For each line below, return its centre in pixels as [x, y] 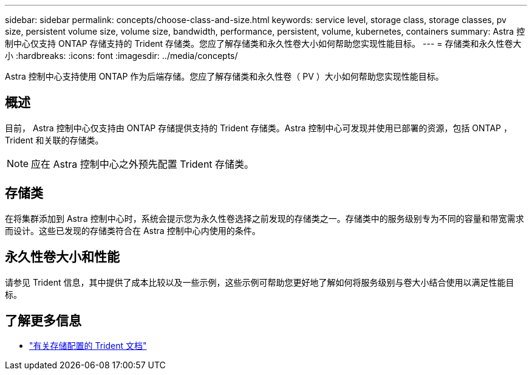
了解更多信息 [43, 320]
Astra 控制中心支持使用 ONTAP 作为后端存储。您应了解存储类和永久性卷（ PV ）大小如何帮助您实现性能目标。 [224, 76]
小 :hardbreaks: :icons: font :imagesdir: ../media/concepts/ [121, 56]
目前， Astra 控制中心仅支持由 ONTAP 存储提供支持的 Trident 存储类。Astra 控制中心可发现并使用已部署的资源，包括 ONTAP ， [258, 128]
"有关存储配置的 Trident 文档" [88, 346]
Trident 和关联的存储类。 [54, 140]
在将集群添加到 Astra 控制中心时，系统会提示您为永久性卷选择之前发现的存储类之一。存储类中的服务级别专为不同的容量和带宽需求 [264, 218]
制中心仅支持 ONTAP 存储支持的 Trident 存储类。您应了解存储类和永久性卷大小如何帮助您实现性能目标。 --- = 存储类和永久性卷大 [263, 43]
